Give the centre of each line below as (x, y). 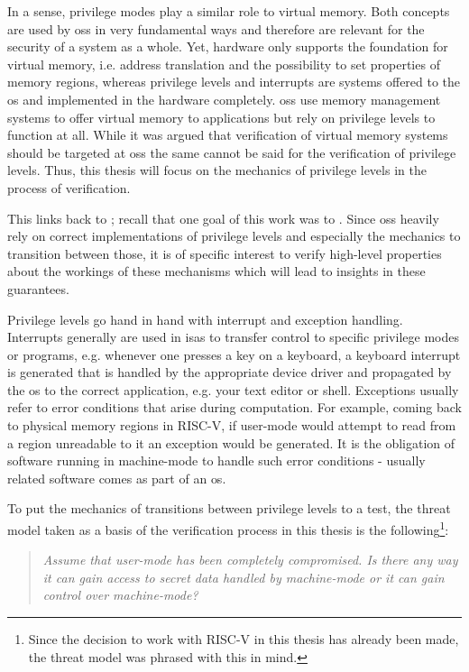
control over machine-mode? (120, 595)
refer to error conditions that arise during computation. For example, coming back (234, 407)
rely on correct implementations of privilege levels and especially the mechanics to (234, 236)
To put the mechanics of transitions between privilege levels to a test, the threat (229, 508)
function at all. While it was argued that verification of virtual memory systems (228, 135)
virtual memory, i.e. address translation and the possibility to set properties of (224, 64)
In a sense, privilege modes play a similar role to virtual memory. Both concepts (229, 11)
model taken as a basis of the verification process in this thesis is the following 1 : (228, 528)
